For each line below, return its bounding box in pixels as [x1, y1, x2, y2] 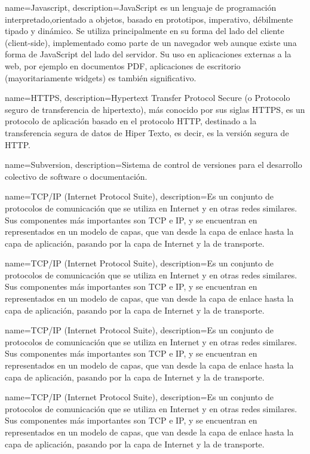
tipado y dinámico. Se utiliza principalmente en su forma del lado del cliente [5, 24, 284, 37]
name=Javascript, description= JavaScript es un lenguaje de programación [5, 1, 277, 13]
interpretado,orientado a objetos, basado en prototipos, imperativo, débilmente [5, 13, 293, 25]
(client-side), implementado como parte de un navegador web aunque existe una [5, 36, 297, 48]
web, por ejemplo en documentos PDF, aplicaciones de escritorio [5, 59, 241, 72]
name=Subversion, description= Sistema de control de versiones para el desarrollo [5, 158, 302, 171]
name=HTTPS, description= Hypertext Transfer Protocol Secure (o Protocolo [5, 91, 290, 104]
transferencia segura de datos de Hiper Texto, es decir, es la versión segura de [5, 126, 289, 139]
